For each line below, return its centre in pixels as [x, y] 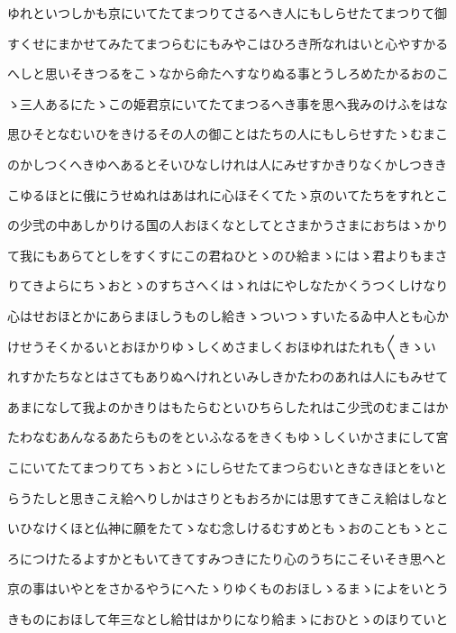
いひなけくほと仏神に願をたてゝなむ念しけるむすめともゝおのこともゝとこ [228, 528]
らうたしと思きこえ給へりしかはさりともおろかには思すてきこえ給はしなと [228, 497]
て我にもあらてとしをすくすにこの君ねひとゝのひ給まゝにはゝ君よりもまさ [228, 255]
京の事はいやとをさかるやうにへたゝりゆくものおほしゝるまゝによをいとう [228, 588]
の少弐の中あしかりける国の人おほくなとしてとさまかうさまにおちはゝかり [228, 225]
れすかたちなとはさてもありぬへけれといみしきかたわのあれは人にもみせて [228, 376]
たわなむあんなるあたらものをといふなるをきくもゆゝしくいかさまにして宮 [228, 437]
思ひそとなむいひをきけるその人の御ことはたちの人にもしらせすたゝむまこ [228, 134]
